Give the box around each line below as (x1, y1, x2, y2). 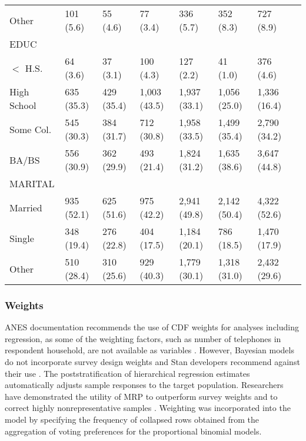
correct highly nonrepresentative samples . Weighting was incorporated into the (5, 402, 291, 414)
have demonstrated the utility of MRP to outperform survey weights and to (5, 390, 278, 402)
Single (9, 231, 34, 245)
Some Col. (9, 122, 52, 136)
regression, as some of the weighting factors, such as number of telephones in (5, 332, 281, 344)
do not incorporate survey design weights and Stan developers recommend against (5, 356, 300, 367)
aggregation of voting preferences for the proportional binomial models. (5, 425, 262, 437)
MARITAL (9, 177, 55, 190)
